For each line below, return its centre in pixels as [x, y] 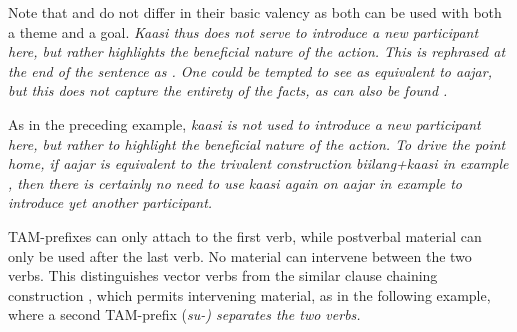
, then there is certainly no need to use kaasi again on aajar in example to [235, 182]
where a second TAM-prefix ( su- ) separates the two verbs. [184, 314]
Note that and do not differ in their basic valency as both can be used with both [255, 12]
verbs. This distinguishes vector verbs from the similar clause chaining [223, 275]
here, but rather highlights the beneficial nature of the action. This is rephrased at [257, 51]
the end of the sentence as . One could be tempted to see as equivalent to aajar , [250, 70]
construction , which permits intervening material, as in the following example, [249, 294]
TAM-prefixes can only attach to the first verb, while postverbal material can [245, 235]
